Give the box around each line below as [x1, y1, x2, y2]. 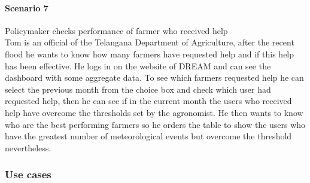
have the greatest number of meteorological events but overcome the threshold [5, 130, 292, 142]
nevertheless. [5, 141, 51, 154]
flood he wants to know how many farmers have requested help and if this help [5, 47, 294, 60]
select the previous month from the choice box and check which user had [5, 83, 271, 95]
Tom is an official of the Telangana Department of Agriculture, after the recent [5, 36, 294, 48]
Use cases [5, 167, 51, 182]
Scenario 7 [5, 1, 48, 14]
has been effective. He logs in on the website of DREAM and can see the [5, 59, 271, 72]
